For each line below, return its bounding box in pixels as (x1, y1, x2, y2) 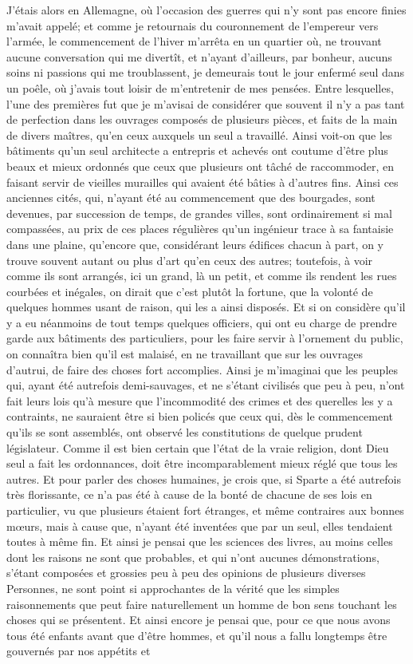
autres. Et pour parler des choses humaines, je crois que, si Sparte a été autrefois (6, 470, 401, 487)
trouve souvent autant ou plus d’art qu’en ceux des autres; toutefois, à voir (6, 251, 373, 268)
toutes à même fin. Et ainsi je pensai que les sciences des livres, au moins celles (6, 533, 393, 550)
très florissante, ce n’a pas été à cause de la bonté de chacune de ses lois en (6, 486, 372, 503)
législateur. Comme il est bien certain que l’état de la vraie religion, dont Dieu (6, 439, 389, 456)
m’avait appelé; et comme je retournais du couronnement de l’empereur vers (6, 17, 379, 34)
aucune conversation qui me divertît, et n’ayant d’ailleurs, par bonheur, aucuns (6, 48, 392, 65)
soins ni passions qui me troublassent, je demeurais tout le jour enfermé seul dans (6, 64, 405, 81)
